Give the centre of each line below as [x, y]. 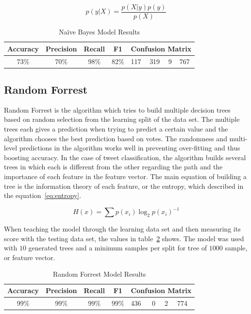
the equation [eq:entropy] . [43, 195]
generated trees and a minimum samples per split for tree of [118, 248]
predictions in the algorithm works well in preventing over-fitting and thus [130, 148]
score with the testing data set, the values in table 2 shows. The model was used [124, 238]
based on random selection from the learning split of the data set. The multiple [122, 119]
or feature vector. [30, 257]
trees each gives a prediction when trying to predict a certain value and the [116, 128]
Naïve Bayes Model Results [99, 32]
